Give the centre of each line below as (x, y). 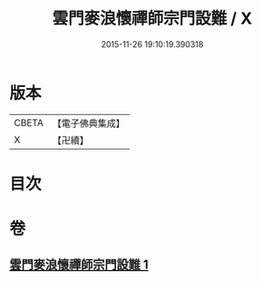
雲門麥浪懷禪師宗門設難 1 (79, 265)
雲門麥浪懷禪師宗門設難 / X (152, 19)
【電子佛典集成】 (88, 123)
